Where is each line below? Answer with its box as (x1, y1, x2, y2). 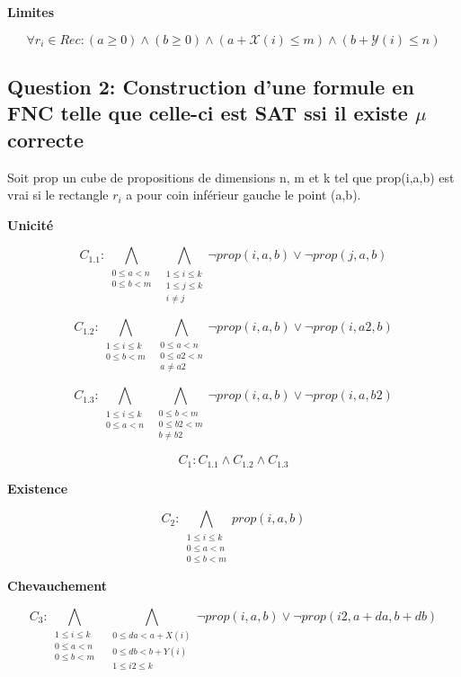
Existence (7, 478, 68, 497)
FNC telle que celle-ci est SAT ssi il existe (7, 99, 408, 127)
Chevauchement (7, 576, 107, 595)
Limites (7, 3, 55, 21)
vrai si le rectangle (7, 185, 109, 204)
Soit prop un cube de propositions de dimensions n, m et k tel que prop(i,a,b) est (7, 167, 455, 186)
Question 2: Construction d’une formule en (7, 72, 414, 100)
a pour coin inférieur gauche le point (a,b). (126, 185, 361, 204)
